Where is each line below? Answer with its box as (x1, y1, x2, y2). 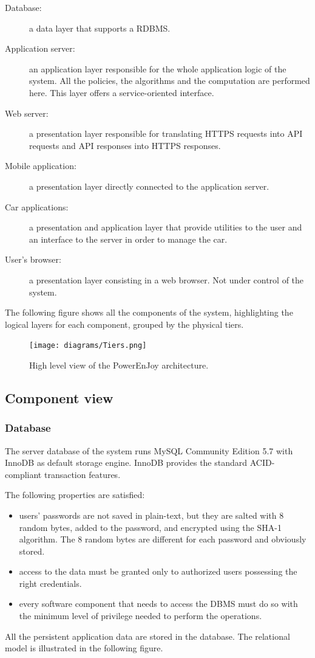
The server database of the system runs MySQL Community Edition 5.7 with (5, 444, 293, 457)
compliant (5, 468, 42, 480)
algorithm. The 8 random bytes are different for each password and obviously (19, 533, 307, 545)
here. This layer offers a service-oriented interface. (29, 86, 214, 99)
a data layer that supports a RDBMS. (29, 21, 171, 34)
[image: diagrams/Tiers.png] (29, 341, 147, 350)
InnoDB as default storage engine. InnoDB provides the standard (5, 456, 248, 469)
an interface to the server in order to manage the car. (29, 232, 228, 245)
